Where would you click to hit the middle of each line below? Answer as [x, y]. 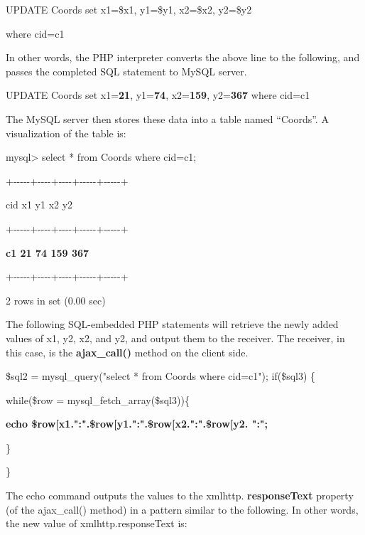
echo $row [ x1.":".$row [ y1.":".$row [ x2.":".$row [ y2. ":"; [137, 424]
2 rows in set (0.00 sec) [56, 300]
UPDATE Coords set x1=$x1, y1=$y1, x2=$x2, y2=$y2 [129, 9]
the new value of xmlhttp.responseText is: [97, 523]
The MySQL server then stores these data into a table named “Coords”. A [167, 118]
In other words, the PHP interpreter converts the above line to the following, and [183, 57]
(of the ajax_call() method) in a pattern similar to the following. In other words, [182, 509]
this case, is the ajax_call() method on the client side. [127, 352]
